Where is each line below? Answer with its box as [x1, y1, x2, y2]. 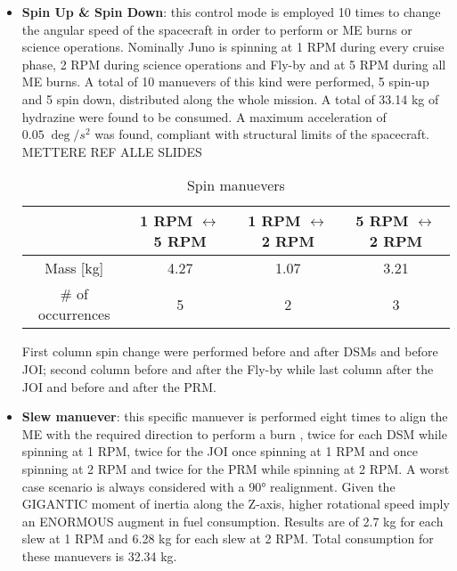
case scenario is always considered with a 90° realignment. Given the [21, 477, 396, 495]
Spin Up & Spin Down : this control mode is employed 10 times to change [21, 3, 441, 20]
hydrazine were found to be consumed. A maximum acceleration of [21, 107, 387, 126]
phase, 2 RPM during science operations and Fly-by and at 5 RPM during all [21, 54, 446, 73]
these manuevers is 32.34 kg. [21, 546, 177, 565]
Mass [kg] [45, 257, 104, 279]
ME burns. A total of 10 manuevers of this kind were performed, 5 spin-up [21, 72, 429, 91]
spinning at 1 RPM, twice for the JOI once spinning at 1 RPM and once [21, 442, 418, 461]
